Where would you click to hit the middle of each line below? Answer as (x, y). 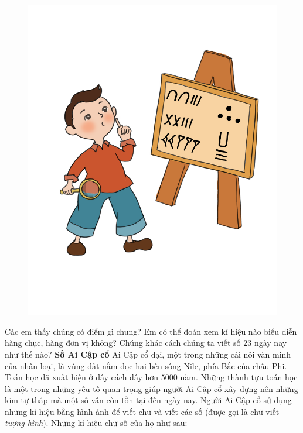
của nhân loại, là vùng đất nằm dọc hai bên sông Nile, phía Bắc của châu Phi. (146, 365)
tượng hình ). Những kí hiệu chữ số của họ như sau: (96, 423)
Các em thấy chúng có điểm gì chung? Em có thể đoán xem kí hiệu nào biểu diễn (151, 331)
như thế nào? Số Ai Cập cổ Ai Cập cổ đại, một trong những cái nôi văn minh (148, 354)
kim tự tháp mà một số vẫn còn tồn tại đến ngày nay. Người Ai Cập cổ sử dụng (148, 400)
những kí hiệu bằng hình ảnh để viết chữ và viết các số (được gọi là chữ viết (142, 411)
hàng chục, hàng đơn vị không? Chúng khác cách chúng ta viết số (123, 343)
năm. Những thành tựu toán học (239, 377)
